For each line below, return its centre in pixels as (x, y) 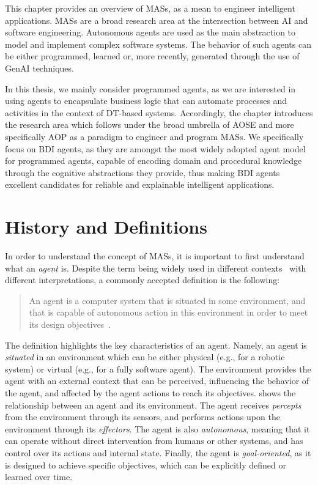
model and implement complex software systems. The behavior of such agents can (158, 44)
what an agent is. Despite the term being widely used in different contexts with (156, 268)
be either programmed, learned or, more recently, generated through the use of (152, 56)
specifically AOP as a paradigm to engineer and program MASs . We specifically (154, 136)
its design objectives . (70, 324)
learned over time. (39, 477)
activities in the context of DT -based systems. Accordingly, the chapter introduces (159, 112)
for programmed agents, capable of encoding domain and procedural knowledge (153, 161)
